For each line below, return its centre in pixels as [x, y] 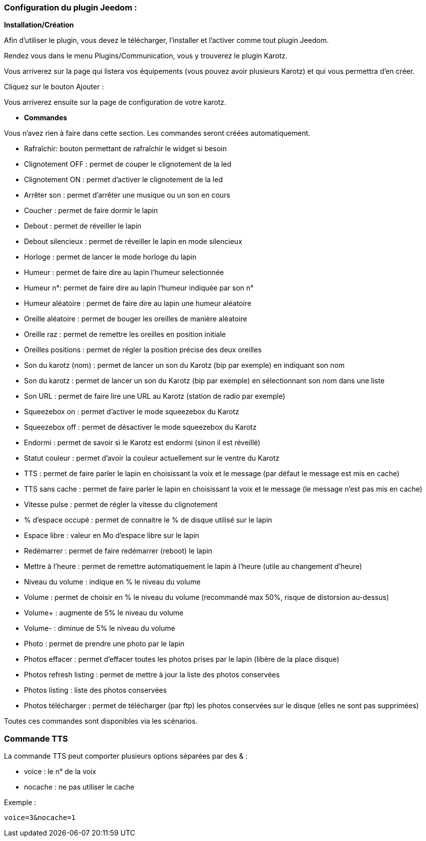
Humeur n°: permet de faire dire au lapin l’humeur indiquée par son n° [139, 288]
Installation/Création [39, 25]
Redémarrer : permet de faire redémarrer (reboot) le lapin [118, 551]
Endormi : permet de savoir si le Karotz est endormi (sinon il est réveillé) [142, 443]
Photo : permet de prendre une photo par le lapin [104, 644]
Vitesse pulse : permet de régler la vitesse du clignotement [121, 505]
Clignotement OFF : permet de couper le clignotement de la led [128, 164]
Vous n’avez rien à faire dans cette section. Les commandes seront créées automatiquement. [157, 133]
